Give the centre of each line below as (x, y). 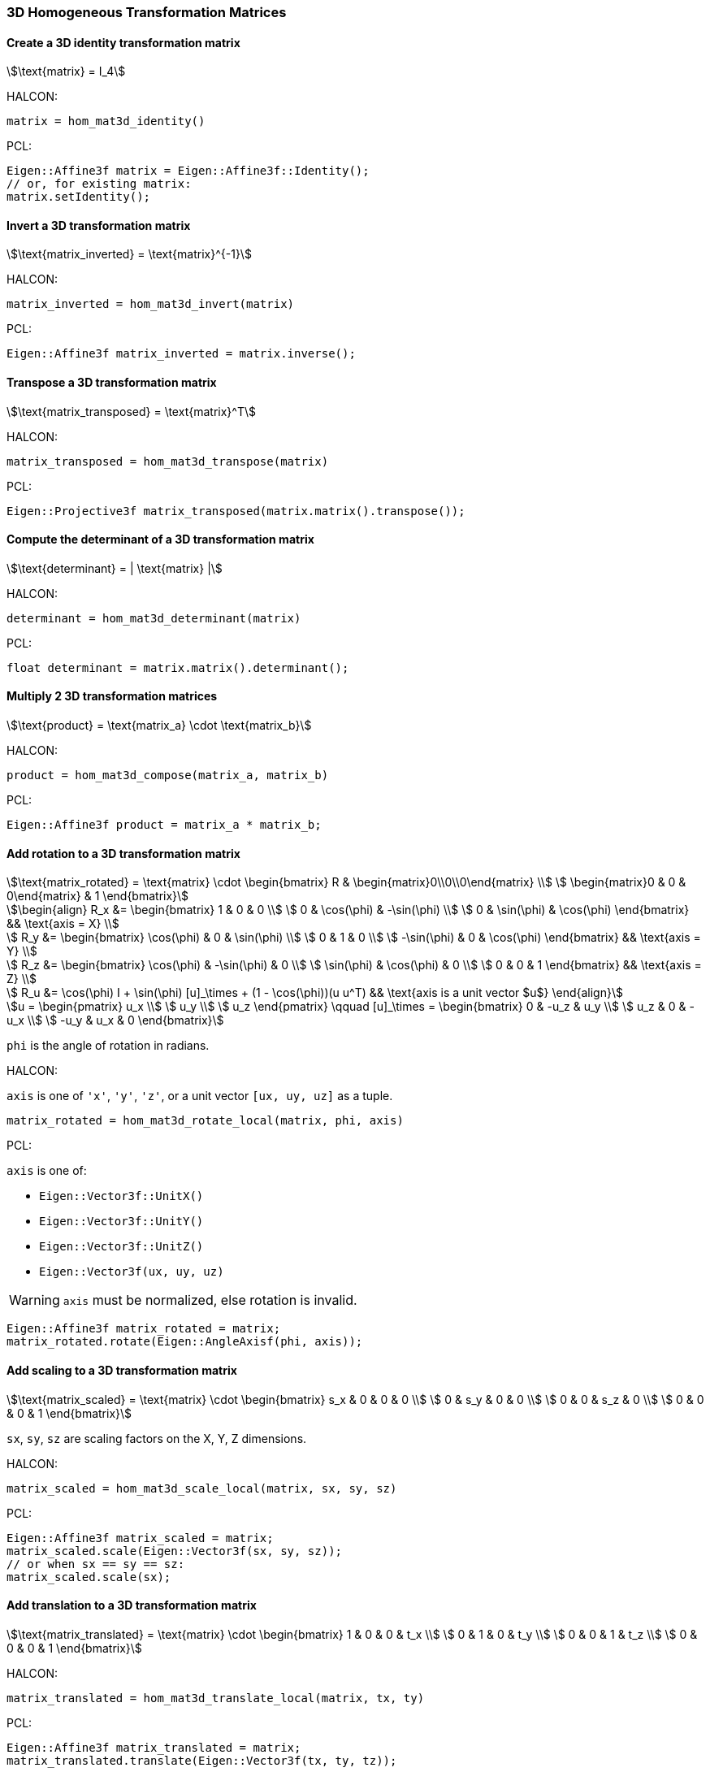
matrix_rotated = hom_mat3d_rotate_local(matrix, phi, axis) (205, 1121)
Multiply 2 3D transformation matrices (112, 696)
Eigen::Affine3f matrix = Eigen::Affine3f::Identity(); (188, 171)
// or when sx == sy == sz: (96, 1564)
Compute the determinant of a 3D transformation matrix (160, 539)
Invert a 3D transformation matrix (99, 225)
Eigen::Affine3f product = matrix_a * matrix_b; (164, 825)
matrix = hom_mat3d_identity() (106, 121)
